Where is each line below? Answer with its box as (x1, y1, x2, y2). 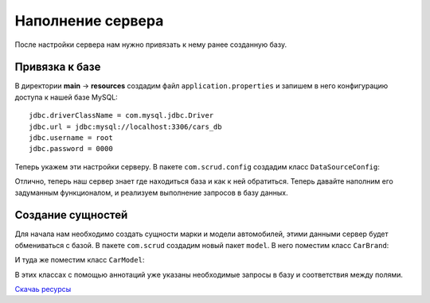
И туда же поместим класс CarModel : (14, 255, 145, 265)
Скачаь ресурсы (14, 285, 72, 294)
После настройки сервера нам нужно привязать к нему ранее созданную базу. (14, 40, 287, 49)
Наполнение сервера (14, 12, 164, 29)
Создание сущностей (14, 208, 128, 222)
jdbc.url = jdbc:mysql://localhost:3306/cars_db (29, 122, 222, 131)
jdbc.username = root (29, 134, 113, 142)
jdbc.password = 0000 (29, 144, 113, 153)
